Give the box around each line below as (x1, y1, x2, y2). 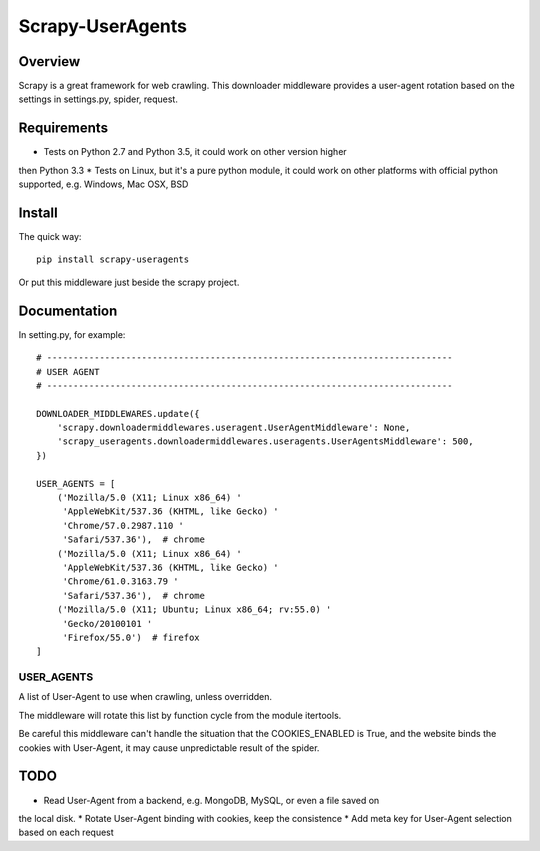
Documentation (18, 302, 118, 319)
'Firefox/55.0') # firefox (62, 631, 200, 643)
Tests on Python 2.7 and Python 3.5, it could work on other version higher (43, 146, 347, 158)
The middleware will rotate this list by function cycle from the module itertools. (18, 709, 342, 721)
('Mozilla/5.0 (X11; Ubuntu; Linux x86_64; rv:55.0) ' (56, 604, 332, 615)
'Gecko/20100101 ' (62, 618, 153, 629)
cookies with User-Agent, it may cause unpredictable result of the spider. (18, 741, 320, 754)
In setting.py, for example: (18, 328, 126, 340)
